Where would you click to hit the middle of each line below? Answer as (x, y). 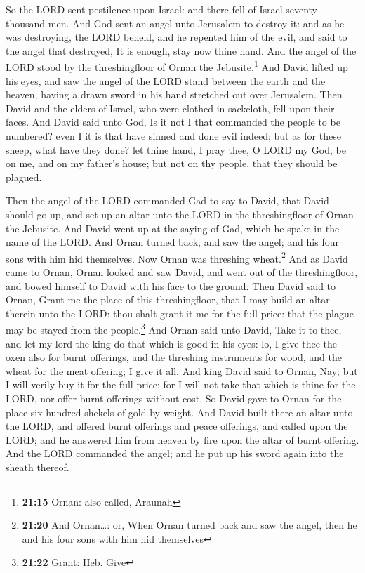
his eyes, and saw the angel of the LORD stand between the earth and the (166, 80)
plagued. (24, 177)
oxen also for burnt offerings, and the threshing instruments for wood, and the (174, 357)
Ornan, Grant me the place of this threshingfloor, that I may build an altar (168, 299)
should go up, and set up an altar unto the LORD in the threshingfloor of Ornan (180, 214)
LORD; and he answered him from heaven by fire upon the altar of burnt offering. (182, 439)
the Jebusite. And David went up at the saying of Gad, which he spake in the (173, 228)
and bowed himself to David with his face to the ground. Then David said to (171, 285)
